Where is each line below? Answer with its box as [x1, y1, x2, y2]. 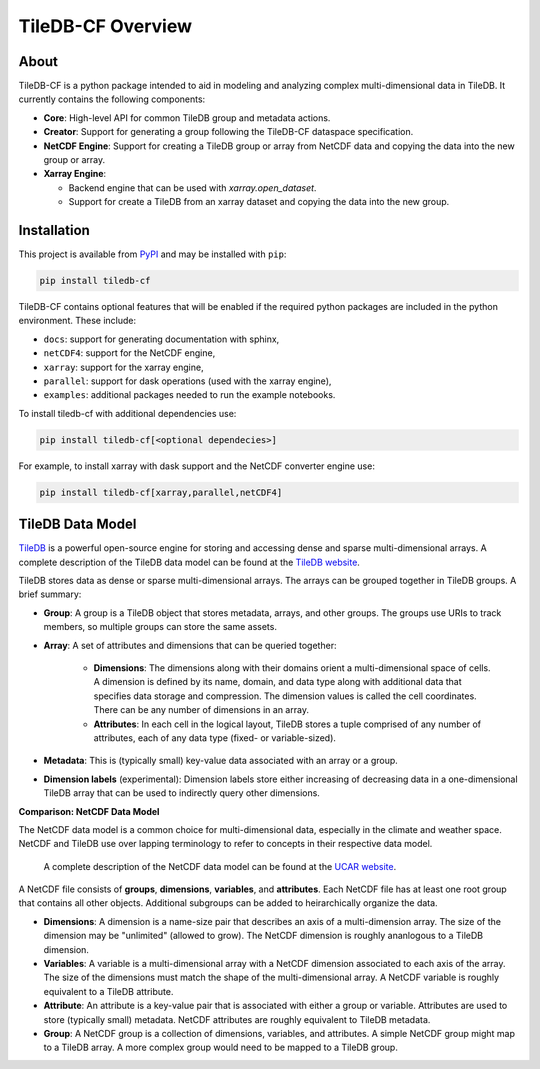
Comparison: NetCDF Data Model [18, 805, 160, 817]
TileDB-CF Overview [18, 15, 193, 37]
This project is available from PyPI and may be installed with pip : [18, 248, 287, 260]
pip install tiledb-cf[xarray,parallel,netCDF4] [39, 486, 283, 498]
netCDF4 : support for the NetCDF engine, [43, 347, 216, 359]
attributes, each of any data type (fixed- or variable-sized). [93, 731, 337, 744]
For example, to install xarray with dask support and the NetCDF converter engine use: [18, 460, 375, 472]
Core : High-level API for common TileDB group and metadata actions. [43, 111, 331, 124]
